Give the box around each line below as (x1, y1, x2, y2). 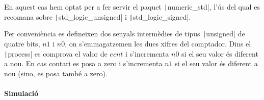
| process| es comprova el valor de (4, 48, 108, 59)
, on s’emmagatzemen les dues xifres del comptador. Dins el (65, 38, 251, 48)
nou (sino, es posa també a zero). (4, 68, 108, 78)
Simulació (4, 88, 39, 98)
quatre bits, (4, 38, 40, 48)
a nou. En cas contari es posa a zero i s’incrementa (4, 58, 163, 69)
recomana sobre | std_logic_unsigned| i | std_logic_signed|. (4, 11, 191, 22)
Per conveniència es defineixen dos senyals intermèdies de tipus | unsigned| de (4, 28, 245, 39)
